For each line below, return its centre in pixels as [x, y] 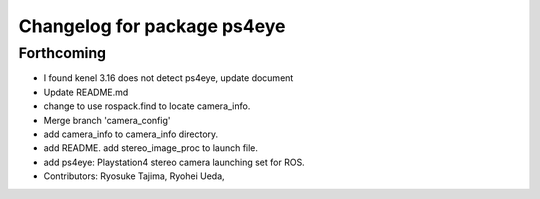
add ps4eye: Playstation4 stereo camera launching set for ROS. [174, 162]
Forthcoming [62, 53]
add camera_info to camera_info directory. [131, 134]
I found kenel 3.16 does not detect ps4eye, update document [168, 78]
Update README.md [86, 92]
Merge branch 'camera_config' [107, 120]
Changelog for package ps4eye [152, 26]
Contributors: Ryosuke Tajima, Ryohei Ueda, [134, 176]
